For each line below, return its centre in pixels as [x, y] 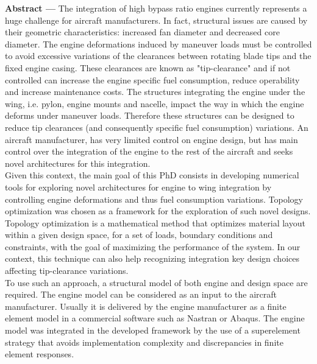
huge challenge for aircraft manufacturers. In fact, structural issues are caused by [156, 20]
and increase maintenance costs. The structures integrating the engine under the [155, 92]
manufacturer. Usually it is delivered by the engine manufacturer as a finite [146, 306]
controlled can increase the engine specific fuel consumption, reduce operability [152, 79]
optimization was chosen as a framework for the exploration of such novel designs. [158, 211]
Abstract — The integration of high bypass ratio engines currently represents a [156, 8]
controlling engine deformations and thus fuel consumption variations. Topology [154, 199]
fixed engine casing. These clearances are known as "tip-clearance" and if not [148, 67]
